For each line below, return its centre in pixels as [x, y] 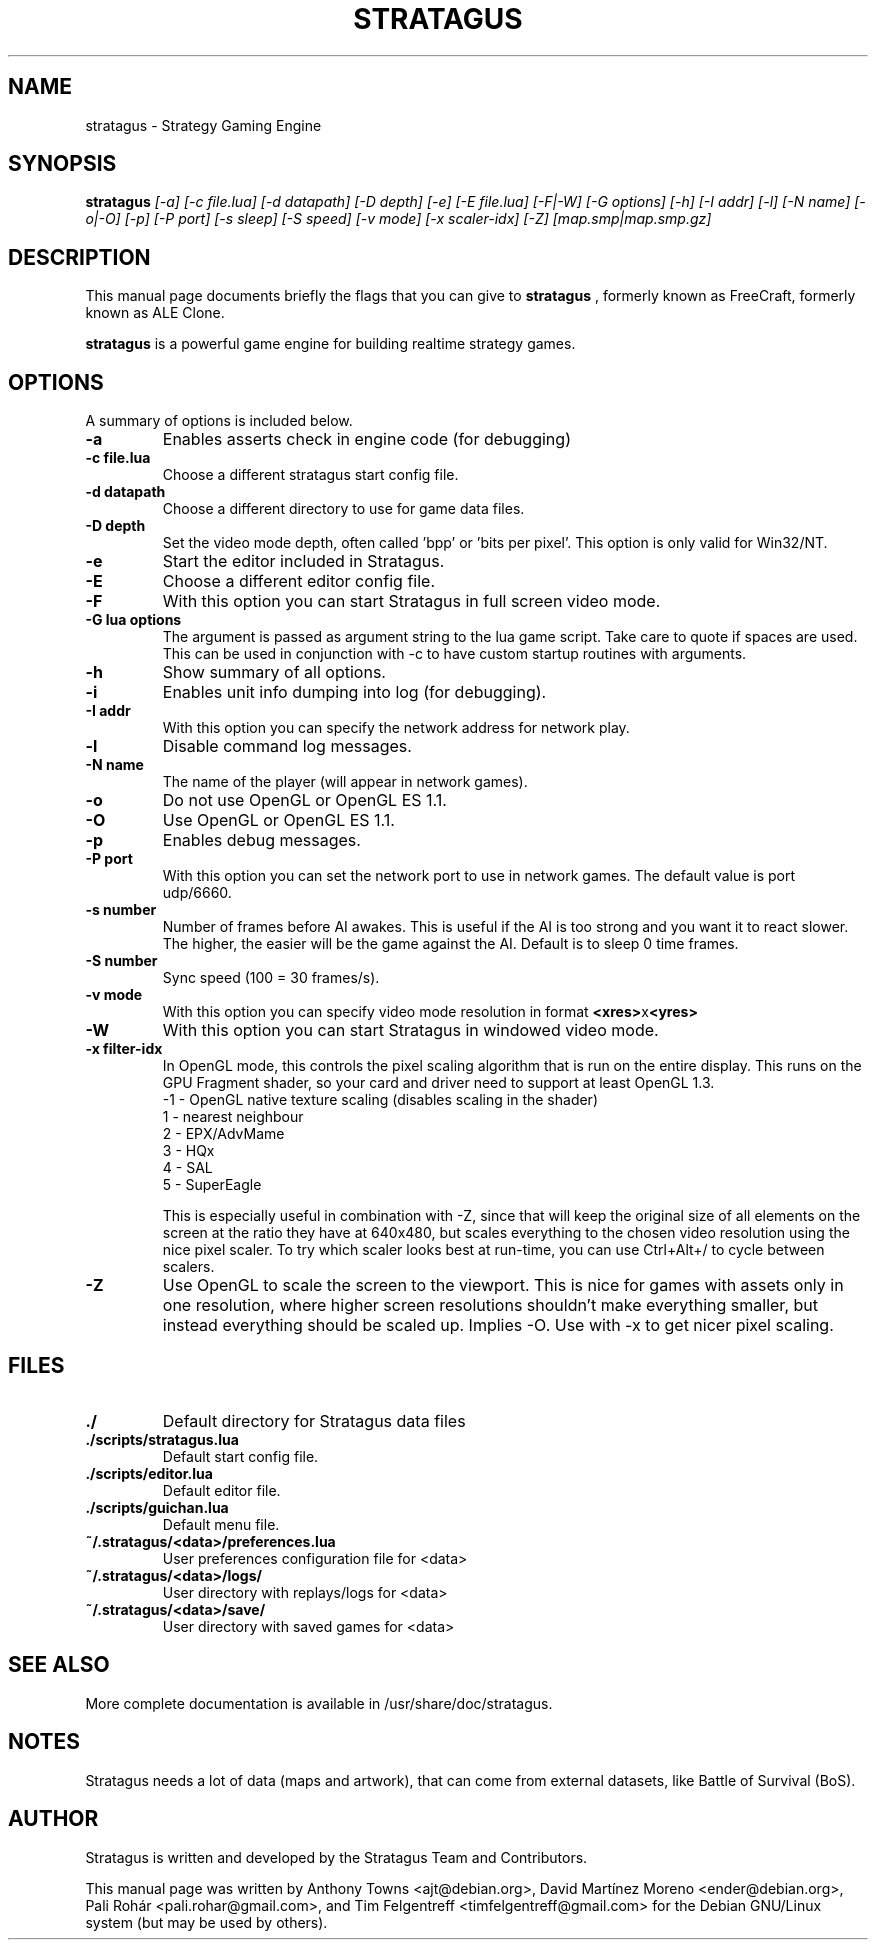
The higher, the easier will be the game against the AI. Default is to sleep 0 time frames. [450, 944]
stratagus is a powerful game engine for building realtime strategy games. [330, 344]
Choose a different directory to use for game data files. [343, 509]
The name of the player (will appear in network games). [345, 782]
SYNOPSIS [62, 164]
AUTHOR [53, 1819]
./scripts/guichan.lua [157, 1507]
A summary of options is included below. [219, 421]
